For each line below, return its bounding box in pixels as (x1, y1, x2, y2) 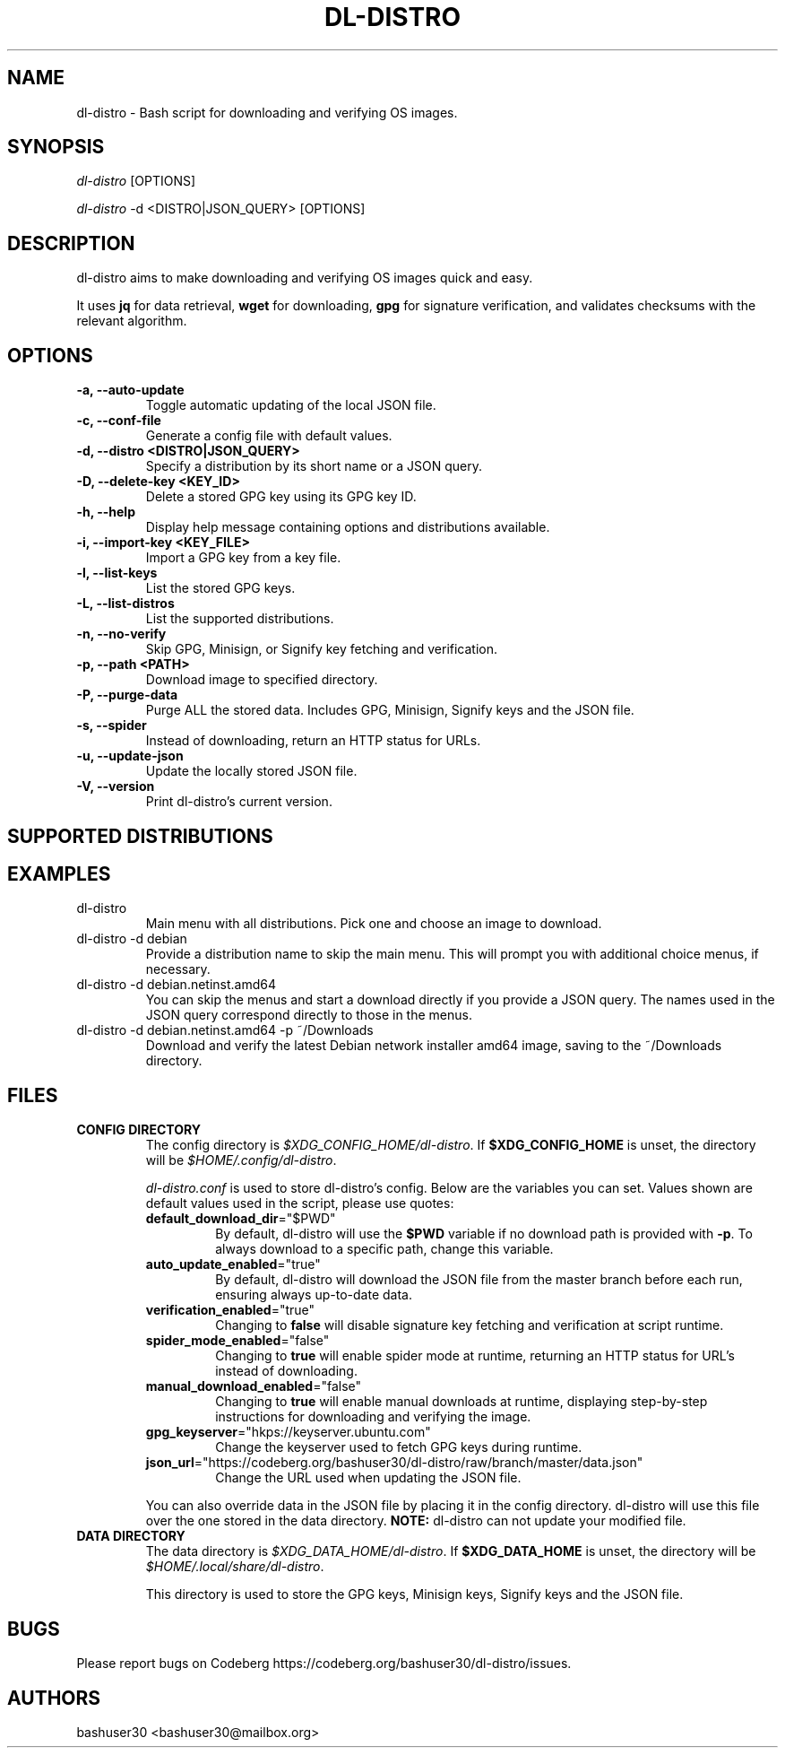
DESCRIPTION (7, 231, 135, 255)
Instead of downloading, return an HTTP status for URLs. (145, 733, 481, 749)
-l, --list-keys (76, 565, 158, 581)
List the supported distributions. (145, 611, 334, 627)
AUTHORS (7, 1686, 101, 1709)
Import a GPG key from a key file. (145, 550, 341, 566)
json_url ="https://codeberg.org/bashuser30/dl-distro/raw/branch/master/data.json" (145, 1455, 643, 1471)
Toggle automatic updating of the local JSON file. (145, 397, 436, 413)
